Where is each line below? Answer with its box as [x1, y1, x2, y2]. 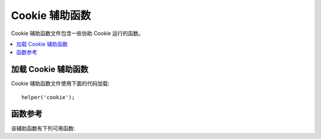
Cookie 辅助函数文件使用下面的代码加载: [11, 80, 110, 87]
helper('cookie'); [21, 94, 75, 100]
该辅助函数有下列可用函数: [11, 125, 75, 132]
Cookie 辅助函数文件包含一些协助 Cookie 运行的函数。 [11, 30, 144, 37]
